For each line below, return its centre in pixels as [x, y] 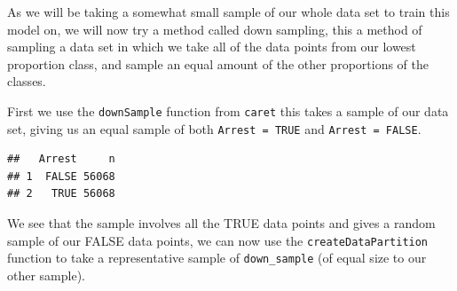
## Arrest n [61, 159]
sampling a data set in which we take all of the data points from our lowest [212, 47]
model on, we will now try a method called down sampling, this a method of [215, 29]
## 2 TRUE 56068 [61, 194]
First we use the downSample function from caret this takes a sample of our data [228, 110]
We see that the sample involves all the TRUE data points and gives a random [221, 223]
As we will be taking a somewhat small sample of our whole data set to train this [228, 12]
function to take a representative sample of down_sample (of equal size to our [217, 258]
